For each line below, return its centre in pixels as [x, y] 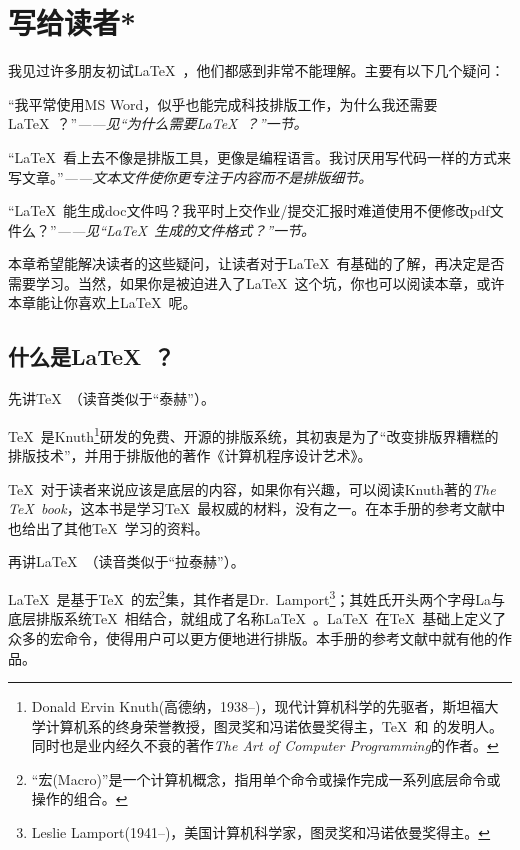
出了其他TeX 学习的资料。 [122, 527]
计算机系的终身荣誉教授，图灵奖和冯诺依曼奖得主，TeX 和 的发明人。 [274, 725]
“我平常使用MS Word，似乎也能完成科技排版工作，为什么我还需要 [223, 103]
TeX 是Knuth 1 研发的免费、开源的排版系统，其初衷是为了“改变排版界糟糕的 [253, 434]
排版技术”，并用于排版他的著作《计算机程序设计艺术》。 [190, 455]
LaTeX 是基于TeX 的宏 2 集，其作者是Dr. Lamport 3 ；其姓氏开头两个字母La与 [257, 597]
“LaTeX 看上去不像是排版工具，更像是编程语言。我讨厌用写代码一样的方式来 [260, 156]
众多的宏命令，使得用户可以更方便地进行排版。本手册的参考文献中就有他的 [253, 637]
